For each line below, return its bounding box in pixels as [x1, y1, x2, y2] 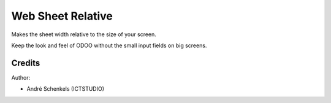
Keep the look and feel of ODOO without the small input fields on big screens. [11, 42, 207, 49]
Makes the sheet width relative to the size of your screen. [11, 31, 156, 38]
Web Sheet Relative [11, 9, 113, 23]
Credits [11, 58, 40, 68]
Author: [11, 74, 31, 81]
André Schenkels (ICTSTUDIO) [26, 85, 104, 93]
